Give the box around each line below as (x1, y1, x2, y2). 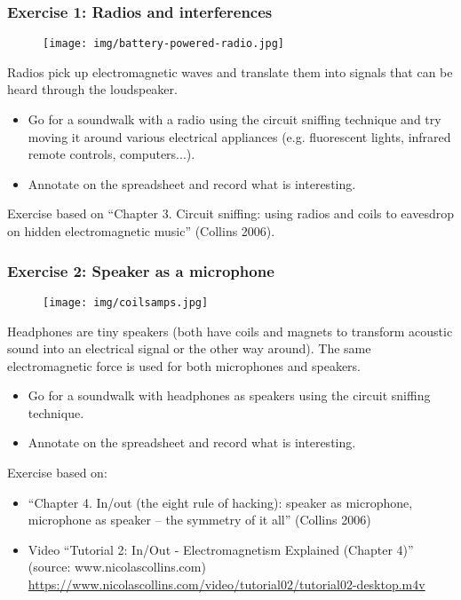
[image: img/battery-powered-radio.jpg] (43, 37, 285, 51)
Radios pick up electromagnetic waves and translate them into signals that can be (7, 62, 453, 81)
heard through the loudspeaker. (7, 80, 178, 99)
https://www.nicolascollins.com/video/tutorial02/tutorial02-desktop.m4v (28, 575, 425, 594)
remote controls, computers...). (28, 145, 195, 163)
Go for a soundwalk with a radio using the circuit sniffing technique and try (28, 110, 441, 129)
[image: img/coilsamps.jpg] (43, 296, 209, 309)
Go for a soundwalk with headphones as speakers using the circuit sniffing (28, 386, 431, 405)
